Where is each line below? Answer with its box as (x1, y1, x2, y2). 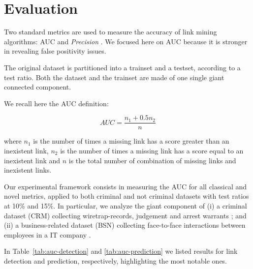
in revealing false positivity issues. (4, 46, 106, 56)
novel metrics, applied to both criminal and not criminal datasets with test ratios (4, 191, 249, 201)
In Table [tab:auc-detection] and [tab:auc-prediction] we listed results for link (4, 246, 238, 256)
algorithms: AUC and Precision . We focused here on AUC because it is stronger (4, 36, 248, 46)
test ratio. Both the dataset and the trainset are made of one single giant (4, 72, 224, 82)
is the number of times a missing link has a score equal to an (60, 145, 244, 155)
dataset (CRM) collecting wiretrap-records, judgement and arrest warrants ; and (4, 210, 247, 220)
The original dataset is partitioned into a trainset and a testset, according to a (4, 62, 241, 72)
